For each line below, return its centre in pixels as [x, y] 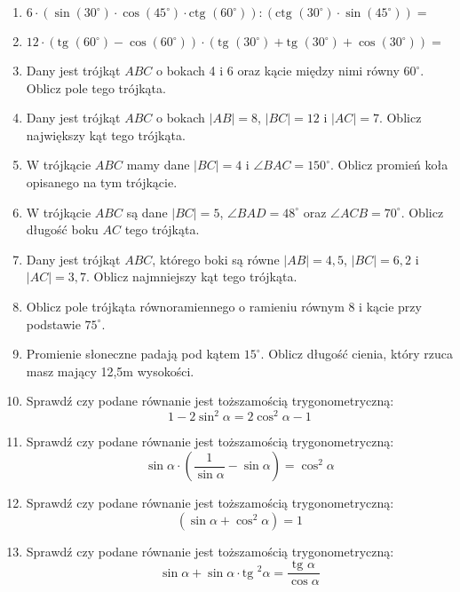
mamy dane [158, 165]
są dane [147, 212]
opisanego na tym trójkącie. [102, 182]
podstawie [53, 324]
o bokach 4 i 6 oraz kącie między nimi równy [278, 70]
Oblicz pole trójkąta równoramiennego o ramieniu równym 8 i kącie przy [224, 306]
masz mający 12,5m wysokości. [110, 371]
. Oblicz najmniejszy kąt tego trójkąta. [191, 276]
